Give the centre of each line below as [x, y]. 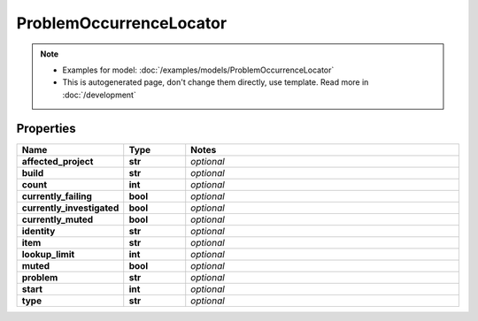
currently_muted [58, 219]
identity [39, 231]
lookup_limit [48, 254]
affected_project [58, 161]
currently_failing [57, 196]
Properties [46, 128]
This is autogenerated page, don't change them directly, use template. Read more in [216, 82]
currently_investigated [70, 208]
